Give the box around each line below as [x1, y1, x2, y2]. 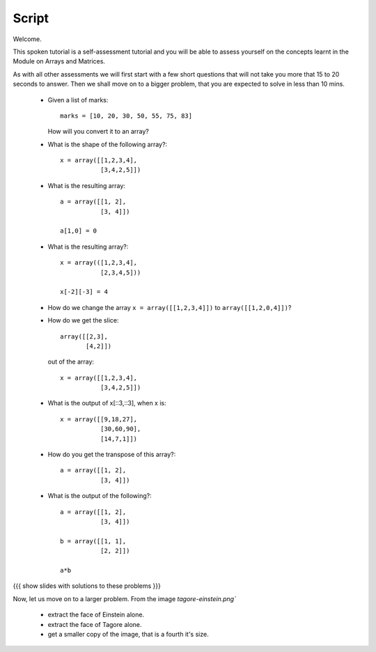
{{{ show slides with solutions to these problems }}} [13, 582, 162, 590]
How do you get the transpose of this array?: [47, 450, 176, 459]
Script [13, 10, 49, 26]
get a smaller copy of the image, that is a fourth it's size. [47, 630, 209, 638]
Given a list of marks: [47, 95, 109, 104]
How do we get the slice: [47, 316, 119, 325]
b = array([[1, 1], [60, 537, 127, 545]
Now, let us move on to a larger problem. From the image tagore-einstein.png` [13, 594, 237, 603]
